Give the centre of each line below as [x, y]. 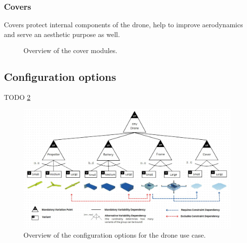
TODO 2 [17, 97]
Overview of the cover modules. [71, 50]
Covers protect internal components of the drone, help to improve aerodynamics [123, 25]
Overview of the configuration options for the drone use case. [115, 235]
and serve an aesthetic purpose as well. [62, 34]
